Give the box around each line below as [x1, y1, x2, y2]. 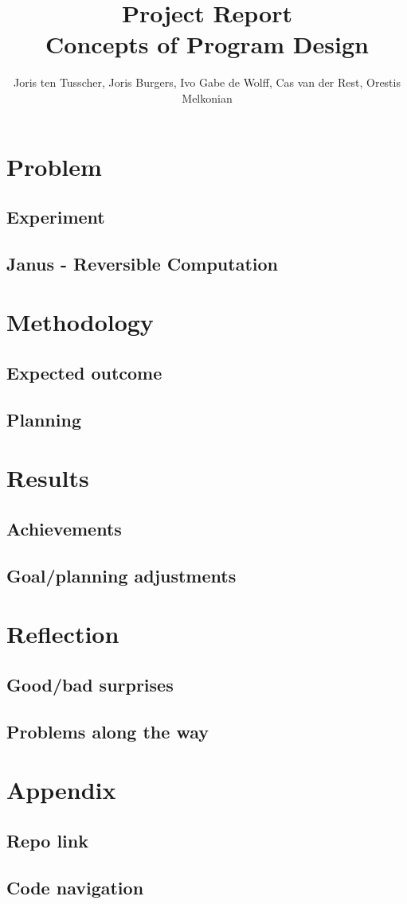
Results [6, 462, 89, 494]
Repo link [6, 828, 88, 852]
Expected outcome [6, 360, 162, 385]
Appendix [6, 773, 116, 806]
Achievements [6, 516, 122, 540]
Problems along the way [6, 719, 209, 743]
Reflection [6, 618, 119, 650]
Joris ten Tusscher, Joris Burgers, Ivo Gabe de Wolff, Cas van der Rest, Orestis [14, 74, 401, 91]
